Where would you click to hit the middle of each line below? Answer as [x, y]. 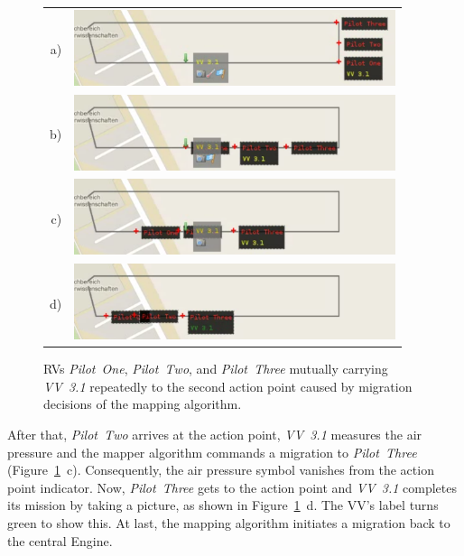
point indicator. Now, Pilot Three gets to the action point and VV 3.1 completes [232, 487]
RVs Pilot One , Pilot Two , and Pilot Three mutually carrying [216, 369]
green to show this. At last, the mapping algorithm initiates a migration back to [229, 522]
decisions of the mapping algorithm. [143, 404]
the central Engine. [60, 540]
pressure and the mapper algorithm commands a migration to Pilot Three [212, 452]
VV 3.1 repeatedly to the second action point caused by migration [228, 386]
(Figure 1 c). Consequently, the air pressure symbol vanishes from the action [221, 470]
